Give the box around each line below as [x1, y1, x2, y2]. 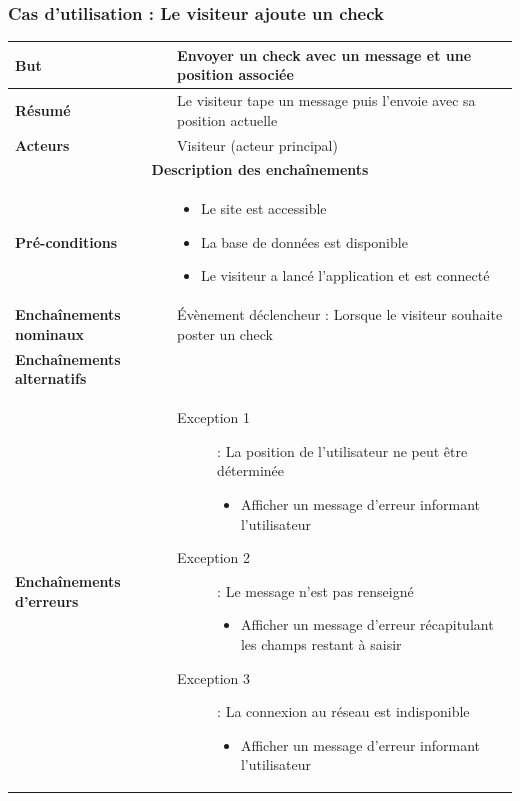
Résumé [15, 99, 71, 120]
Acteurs [15, 134, 70, 155]
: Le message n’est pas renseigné [217, 580, 414, 601]
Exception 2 [177, 547, 251, 568]
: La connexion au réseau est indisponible [217, 701, 470, 722]
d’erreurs [15, 590, 79, 611]
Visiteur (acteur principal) [177, 134, 338, 155]
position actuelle [177, 109, 278, 130]
